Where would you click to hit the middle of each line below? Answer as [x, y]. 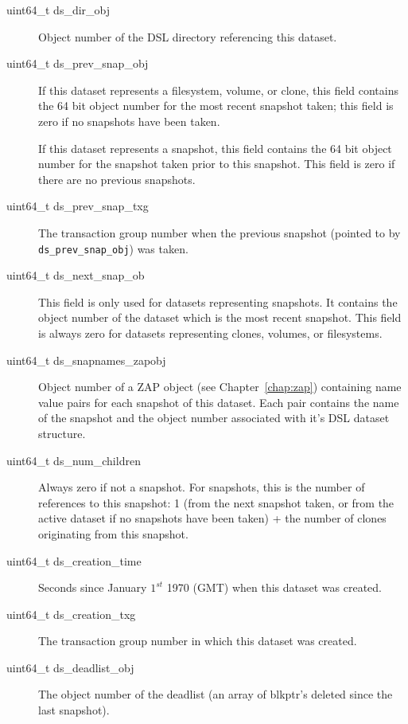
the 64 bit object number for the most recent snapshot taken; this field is [216, 106]
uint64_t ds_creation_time [74, 560]
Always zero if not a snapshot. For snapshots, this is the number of [202, 487]
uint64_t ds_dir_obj [58, 10]
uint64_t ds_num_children [74, 460]
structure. [62, 433]
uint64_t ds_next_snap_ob [76, 275]
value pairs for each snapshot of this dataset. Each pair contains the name [219, 402]
